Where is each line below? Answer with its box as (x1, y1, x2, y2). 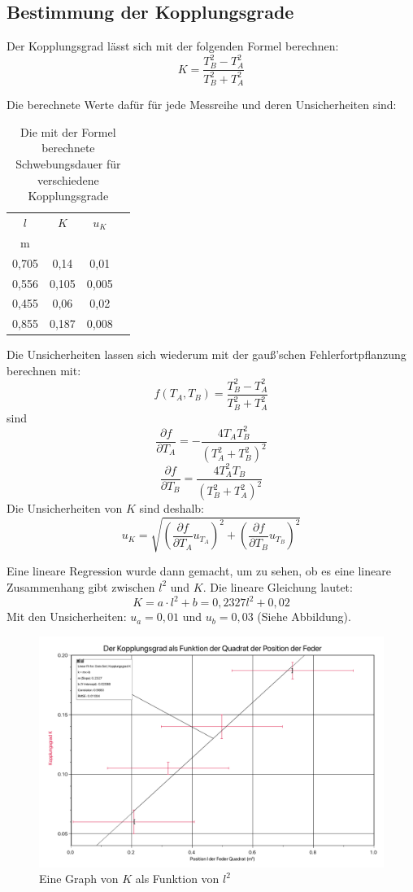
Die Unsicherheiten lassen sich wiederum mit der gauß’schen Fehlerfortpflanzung (7, 346, 406, 363)
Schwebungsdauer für (15, 155, 121, 172)
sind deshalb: (139, 500, 204, 517)
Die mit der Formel (20, 123, 116, 140)
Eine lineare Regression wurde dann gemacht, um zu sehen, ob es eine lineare (7, 562, 391, 579)
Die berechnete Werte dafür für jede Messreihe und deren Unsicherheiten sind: (7, 96, 397, 113)
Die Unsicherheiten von (7, 500, 123, 517)
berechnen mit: (7, 361, 81, 378)
